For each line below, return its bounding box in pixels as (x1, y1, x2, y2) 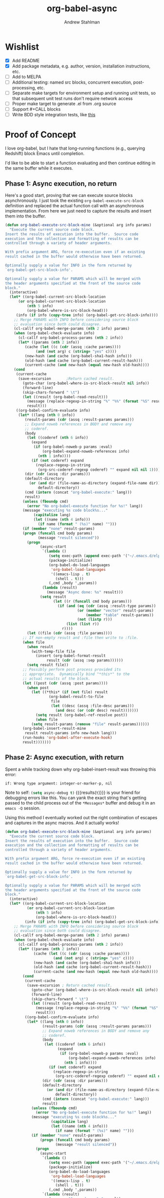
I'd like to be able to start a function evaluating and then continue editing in (5, 160, 156, 166)
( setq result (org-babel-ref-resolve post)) (36, 712, 128, 718)
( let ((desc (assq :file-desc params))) (51, 703, 134, 709)
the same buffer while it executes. (5, 165, 73, 171)
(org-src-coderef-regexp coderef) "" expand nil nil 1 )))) (38, 467, 161, 472)
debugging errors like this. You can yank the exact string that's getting (5, 795, 146, 801)
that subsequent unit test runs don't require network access (12, 96, 133, 101)
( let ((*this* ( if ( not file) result (31, 690, 108, 695)
